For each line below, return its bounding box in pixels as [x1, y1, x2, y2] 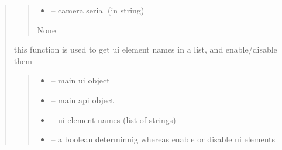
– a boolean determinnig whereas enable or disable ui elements [51, 133, 275, 145]
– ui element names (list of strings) [51, 113, 176, 125]
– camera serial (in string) [51, 4, 145, 16]
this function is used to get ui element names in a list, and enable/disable [13, 43, 277, 55]
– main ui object [51, 74, 110, 86]
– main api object [51, 93, 114, 106]
